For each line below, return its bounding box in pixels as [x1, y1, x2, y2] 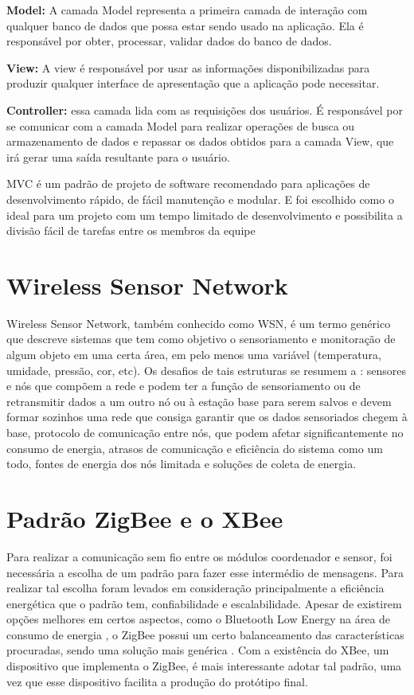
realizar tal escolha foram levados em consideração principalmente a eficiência [6, 580, 385, 596]
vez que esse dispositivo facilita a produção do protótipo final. [6, 673, 308, 689]
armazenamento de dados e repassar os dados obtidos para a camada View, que [6, 133, 394, 150]
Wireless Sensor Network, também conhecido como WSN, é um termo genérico [6, 314, 391, 331]
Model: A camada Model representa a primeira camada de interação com [6, 2, 368, 18]
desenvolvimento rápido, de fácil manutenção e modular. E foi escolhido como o [6, 190, 394, 207]
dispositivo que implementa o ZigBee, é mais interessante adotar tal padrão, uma [6, 658, 402, 674]
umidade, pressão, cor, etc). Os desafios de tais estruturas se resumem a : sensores [6, 361, 407, 378]
